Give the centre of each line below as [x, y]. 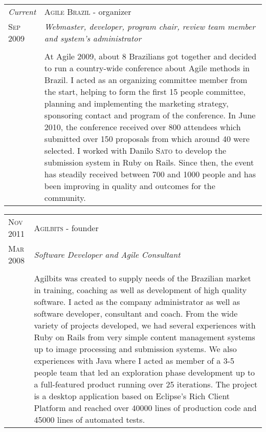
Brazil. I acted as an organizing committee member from [146, 80]
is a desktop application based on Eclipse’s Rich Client [132, 396]
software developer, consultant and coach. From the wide [136, 313]
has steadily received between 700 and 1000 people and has [150, 174]
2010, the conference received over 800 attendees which [142, 127]
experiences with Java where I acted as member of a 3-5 [134, 361]
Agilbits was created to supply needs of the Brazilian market [142, 278]
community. [65, 198]
